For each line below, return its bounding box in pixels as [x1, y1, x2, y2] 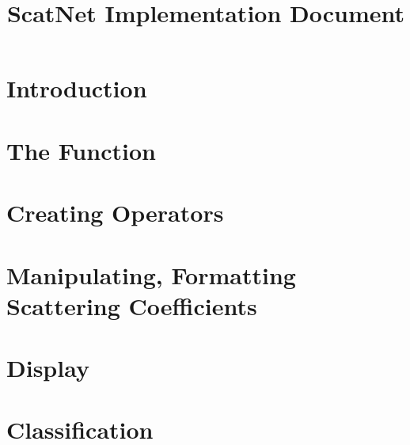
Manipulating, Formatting [6, 258, 296, 291]
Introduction [6, 72, 147, 105]
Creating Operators [6, 196, 224, 229]
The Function [6, 134, 156, 166]
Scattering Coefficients [6, 289, 257, 321]
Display [6, 352, 89, 384]
